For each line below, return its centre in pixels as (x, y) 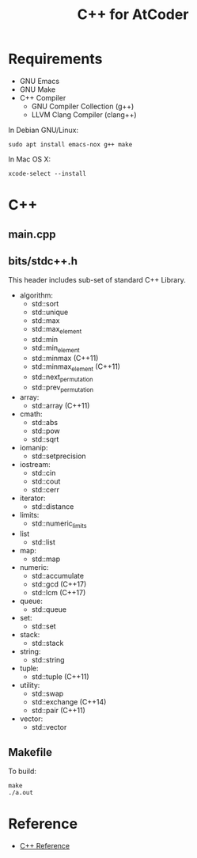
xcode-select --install (47, 173)
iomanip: (34, 448)
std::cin (44, 473)
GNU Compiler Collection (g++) (83, 106)
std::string (48, 660)
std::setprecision (59, 456)
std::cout (46, 481)
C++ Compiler (43, 97)
